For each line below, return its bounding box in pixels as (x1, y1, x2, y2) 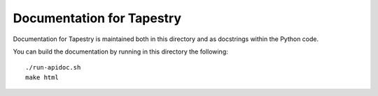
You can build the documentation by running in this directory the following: (13, 47, 229, 56)
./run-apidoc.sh (25, 63, 81, 72)
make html (25, 73, 59, 81)
